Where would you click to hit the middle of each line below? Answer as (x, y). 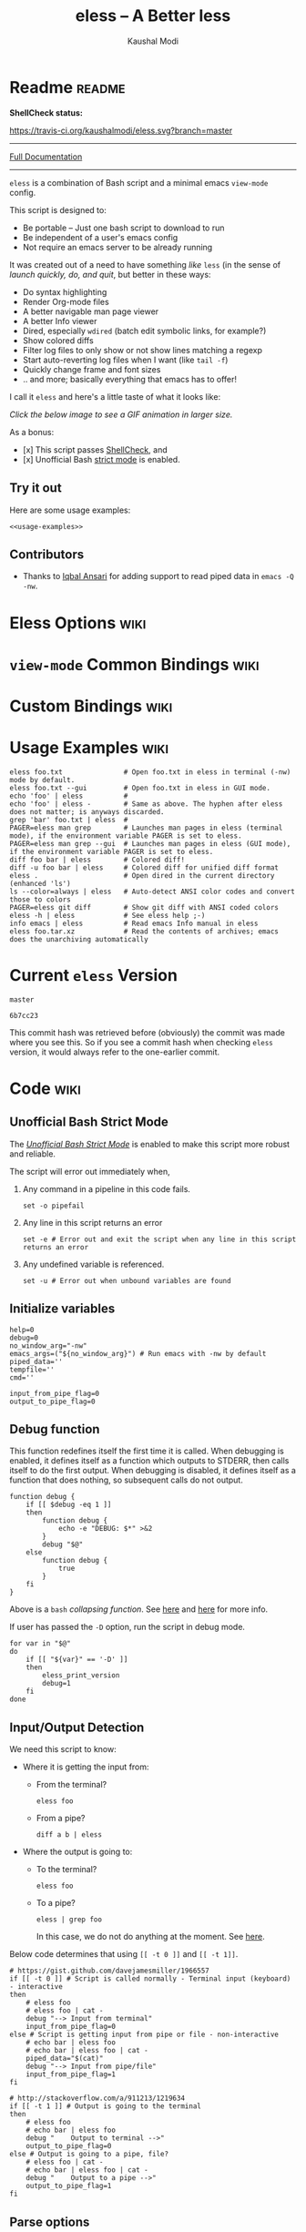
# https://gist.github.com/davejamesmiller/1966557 (109, 1971)
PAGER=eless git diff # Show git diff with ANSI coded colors (144, 907)
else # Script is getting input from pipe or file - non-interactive (144, 2035)
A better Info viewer (60, 321)
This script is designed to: (58, 209)
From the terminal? (71, 1785)
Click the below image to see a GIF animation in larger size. (121, 414)
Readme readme (67, 87)
